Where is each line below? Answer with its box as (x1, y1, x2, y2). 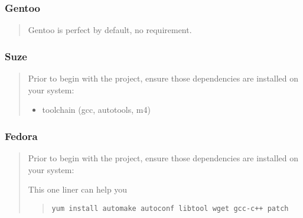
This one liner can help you (28, 183, 128, 196)
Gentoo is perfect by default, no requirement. (28, 24, 192, 36)
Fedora (5, 128, 38, 143)
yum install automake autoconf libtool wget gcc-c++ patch (51, 204, 289, 213)
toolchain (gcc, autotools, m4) (42, 103, 151, 116)
